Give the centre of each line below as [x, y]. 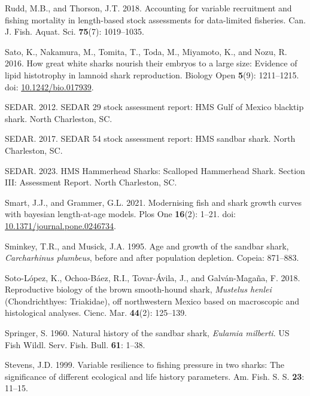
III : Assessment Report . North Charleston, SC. [91, 182]
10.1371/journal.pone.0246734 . [60, 225]
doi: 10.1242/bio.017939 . [49, 86]
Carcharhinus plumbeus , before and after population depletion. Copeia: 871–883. [152, 258]
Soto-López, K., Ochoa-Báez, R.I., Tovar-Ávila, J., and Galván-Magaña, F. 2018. [153, 277]
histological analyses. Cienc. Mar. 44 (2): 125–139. [96, 313]
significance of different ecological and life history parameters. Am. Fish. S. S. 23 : [155, 376]
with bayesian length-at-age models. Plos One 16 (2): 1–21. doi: [120, 214]
